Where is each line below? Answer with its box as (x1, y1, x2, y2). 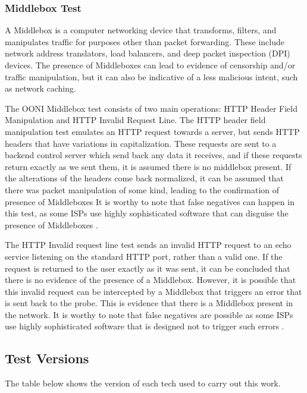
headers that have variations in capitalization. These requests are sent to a (5, 137, 277, 149)
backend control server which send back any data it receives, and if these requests (5, 149, 302, 161)
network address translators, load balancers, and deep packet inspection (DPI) (5, 47, 290, 59)
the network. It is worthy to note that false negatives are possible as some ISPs (5, 308, 293, 320)
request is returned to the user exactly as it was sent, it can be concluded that (5, 262, 290, 274)
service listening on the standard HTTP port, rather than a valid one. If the (5, 250, 283, 262)
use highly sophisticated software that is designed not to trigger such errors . (5, 320, 284, 332)
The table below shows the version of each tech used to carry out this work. (5, 377, 281, 389)
